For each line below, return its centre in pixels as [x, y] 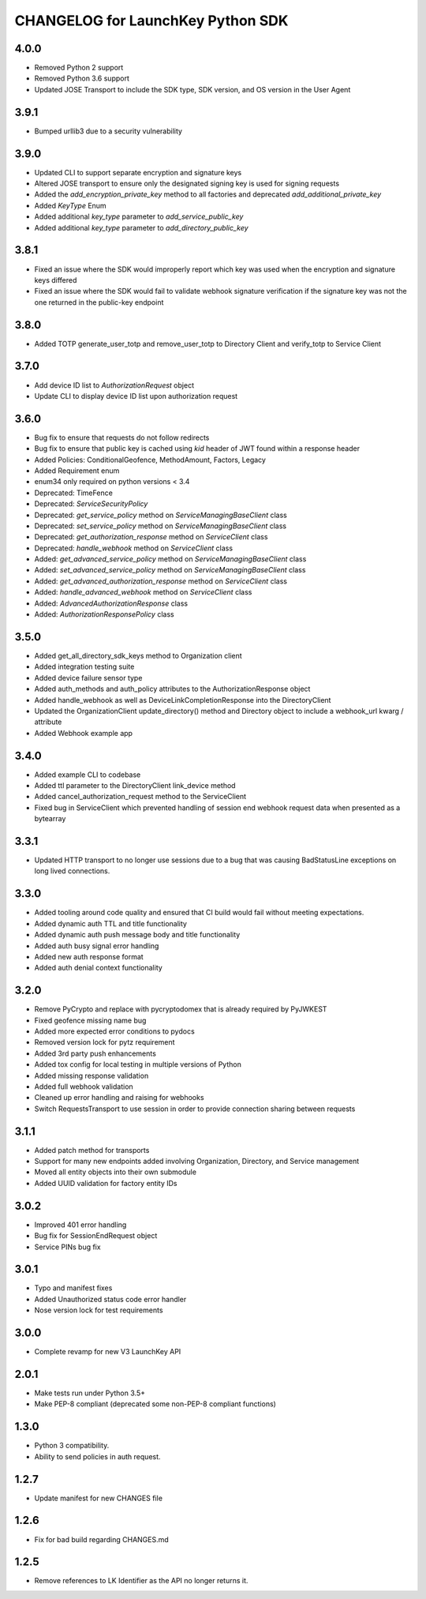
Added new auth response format [89, 956]
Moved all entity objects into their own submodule [116, 1172]
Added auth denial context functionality [99, 968]
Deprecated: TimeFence [74, 493]
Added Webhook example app [84, 733]
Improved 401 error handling [80, 1225]
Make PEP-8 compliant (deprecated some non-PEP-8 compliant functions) [155, 1404]
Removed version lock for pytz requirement [105, 1042]
